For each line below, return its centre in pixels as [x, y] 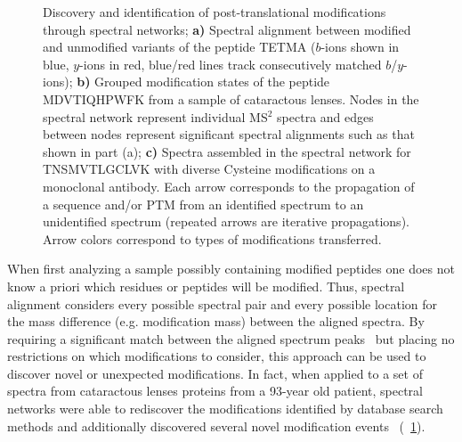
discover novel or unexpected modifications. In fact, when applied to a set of [215, 373]
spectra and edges [325, 116]
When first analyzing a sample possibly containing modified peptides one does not [231, 269]
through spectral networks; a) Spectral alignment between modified [227, 29]
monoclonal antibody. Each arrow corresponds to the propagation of [229, 186]
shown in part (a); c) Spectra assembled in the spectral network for [227, 151]
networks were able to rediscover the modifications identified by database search [225, 409]
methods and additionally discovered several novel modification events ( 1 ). [216, 426]
